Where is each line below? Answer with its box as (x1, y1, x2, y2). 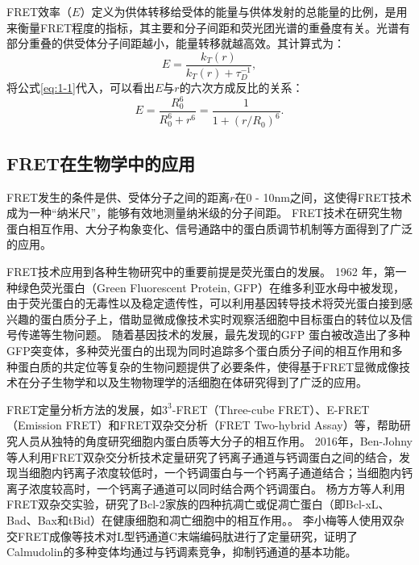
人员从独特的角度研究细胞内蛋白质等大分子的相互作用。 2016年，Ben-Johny (17, 432, 413, 449)
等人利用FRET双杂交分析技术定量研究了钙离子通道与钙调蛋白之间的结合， (6, 448, 400, 465)
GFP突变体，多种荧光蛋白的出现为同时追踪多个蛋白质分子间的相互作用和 (6, 341, 392, 358)
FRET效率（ (6, 3, 73, 19)
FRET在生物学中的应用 (6, 150, 196, 175)
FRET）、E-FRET (278, 400, 370, 417)
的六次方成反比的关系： (179, 78, 304, 95)
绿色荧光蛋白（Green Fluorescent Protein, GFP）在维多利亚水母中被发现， (17, 278, 404, 295)
